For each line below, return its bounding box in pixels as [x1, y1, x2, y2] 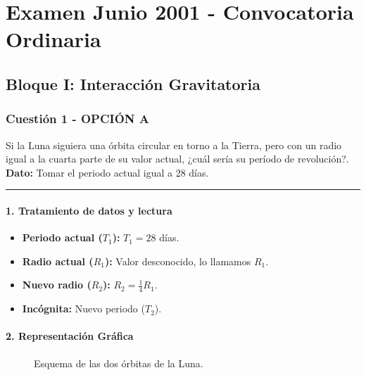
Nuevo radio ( [22, 277, 91, 292]
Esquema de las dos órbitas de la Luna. [34, 355, 203, 370]
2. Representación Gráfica [6, 329, 134, 343]
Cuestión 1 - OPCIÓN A [6, 110, 150, 127]
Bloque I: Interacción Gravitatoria [6, 72, 260, 94]
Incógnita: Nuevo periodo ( [22, 301, 145, 316]
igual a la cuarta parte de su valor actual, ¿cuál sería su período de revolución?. [6, 151, 349, 166]
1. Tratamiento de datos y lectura [6, 203, 172, 217]
